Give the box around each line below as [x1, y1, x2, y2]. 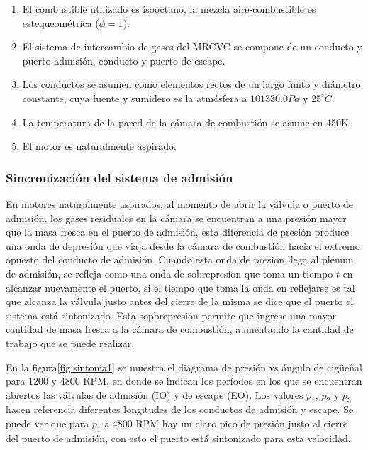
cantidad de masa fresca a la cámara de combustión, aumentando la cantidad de [6, 322, 354, 336]
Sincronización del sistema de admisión [6, 168, 233, 186]
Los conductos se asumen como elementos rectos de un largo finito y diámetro [22, 77, 361, 92]
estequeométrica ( [22, 15, 99, 30]
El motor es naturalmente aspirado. [22, 138, 177, 153]
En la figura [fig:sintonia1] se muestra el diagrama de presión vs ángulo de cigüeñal [6, 359, 362, 374]
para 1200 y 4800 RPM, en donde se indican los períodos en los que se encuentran [6, 373, 362, 388]
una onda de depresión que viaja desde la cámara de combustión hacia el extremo [6, 238, 360, 253]
